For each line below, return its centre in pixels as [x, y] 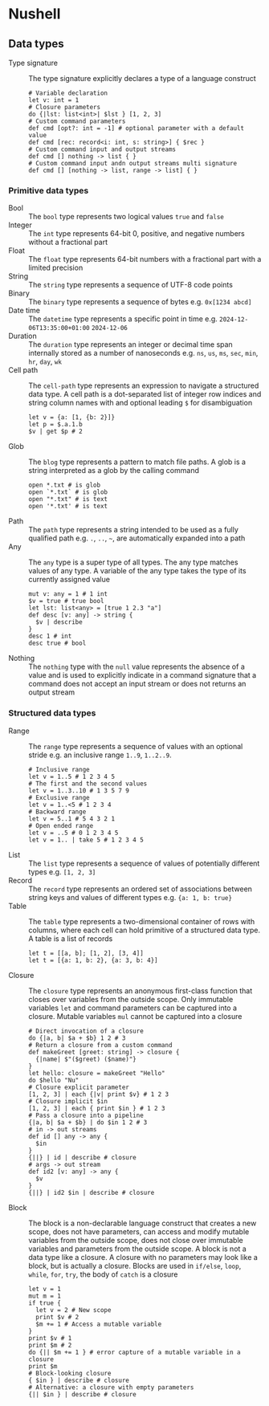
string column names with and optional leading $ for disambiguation [141, 403]
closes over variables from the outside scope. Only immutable [131, 999]
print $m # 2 [50, 1345]
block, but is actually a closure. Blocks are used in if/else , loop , [135, 1265]
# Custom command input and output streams [102, 149]
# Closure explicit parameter [79, 1087]
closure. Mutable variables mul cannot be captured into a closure [135, 1016]
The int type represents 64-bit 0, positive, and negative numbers [137, 234]
